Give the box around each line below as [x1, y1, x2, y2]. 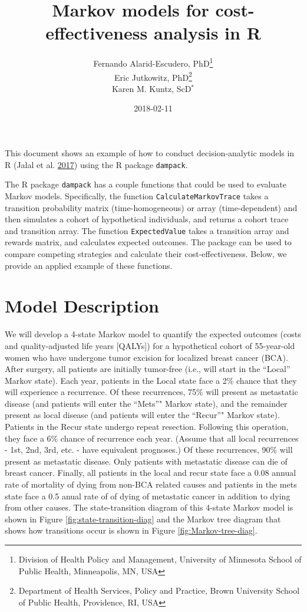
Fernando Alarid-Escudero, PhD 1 [93, 55, 213, 69]
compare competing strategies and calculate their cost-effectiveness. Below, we [5, 248, 287, 259]
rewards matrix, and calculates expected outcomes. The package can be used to [5, 236, 292, 248]
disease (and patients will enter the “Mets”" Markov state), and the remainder [5, 397, 288, 409]
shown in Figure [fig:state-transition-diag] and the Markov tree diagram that [5, 512, 281, 525]
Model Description [5, 294, 159, 318]
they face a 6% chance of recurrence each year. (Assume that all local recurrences [5, 432, 299, 444]
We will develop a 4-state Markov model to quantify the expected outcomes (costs [5, 328, 301, 340]
